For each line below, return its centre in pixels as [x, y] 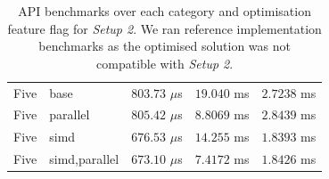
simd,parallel [84, 159]
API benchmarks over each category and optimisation [164, 11]
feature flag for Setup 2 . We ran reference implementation [164, 28]
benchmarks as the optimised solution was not [164, 46]
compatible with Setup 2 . [165, 63]
